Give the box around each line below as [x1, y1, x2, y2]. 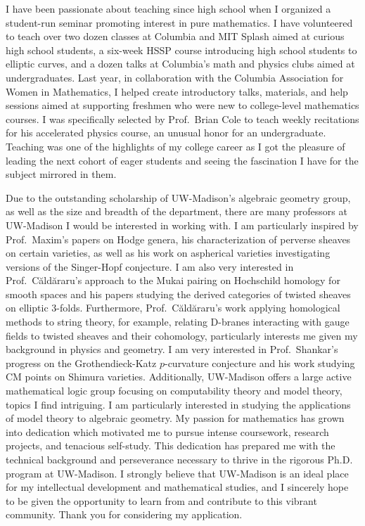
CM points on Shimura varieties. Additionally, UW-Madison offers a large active [6, 369, 352, 384]
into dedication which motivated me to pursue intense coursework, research [6, 424, 329, 439]
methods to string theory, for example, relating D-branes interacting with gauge [6, 314, 350, 329]
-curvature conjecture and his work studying [164, 355, 355, 370]
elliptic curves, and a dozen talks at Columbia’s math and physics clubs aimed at [6, 56, 355, 71]
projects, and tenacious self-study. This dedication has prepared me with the [6, 438, 335, 453]
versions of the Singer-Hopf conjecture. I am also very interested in [6, 259, 294, 274]
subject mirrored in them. [6, 167, 117, 181]
